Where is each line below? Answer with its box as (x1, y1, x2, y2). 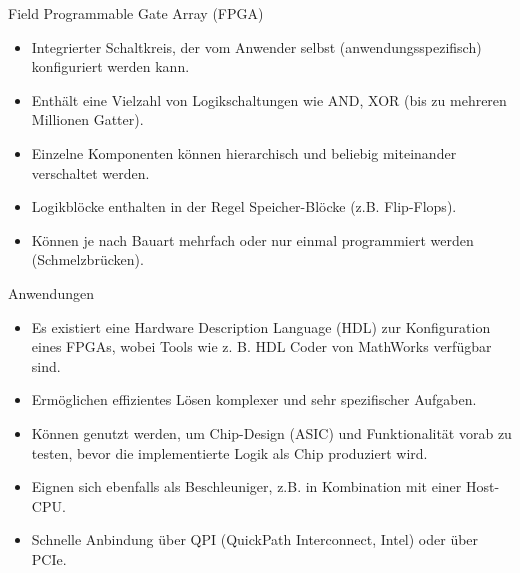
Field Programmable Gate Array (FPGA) (8, 3, 264, 23)
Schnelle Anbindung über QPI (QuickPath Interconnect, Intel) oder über (31, 529, 479, 550)
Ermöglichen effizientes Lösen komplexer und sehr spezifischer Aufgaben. (31, 389, 477, 410)
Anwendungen (8, 282, 94, 303)
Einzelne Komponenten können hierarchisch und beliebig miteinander (31, 142, 457, 163)
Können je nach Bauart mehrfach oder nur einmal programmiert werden (31, 229, 474, 250)
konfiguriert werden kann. (31, 56, 190, 77)
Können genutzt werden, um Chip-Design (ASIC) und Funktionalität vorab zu (31, 422, 512, 443)
